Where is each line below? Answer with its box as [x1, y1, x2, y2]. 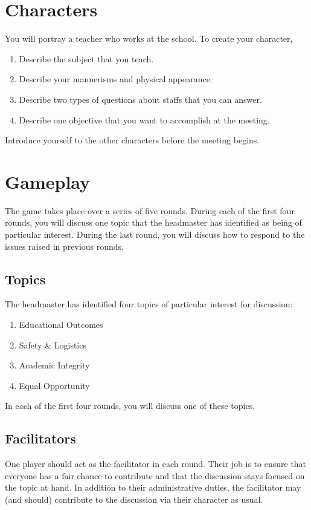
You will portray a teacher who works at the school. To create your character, [5, 32, 293, 45]
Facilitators [5, 429, 76, 448]
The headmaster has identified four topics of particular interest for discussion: [5, 298, 293, 310]
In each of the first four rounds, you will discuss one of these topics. [5, 399, 255, 412]
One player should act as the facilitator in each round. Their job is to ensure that [5, 457, 307, 470]
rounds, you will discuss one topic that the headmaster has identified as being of [5, 216, 302, 229]
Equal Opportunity [19, 379, 90, 391]
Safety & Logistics [19, 338, 86, 351]
